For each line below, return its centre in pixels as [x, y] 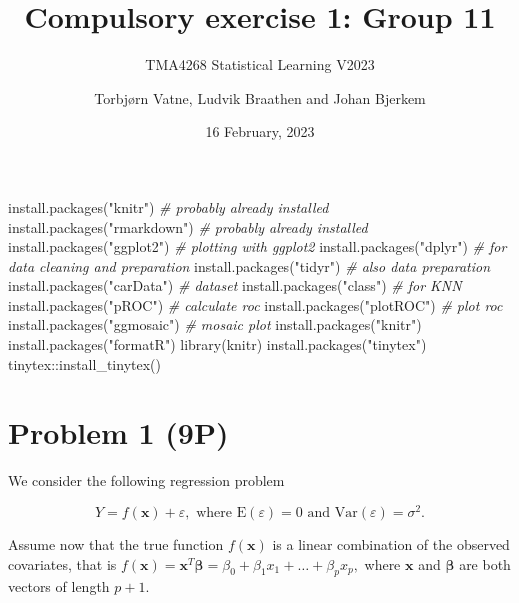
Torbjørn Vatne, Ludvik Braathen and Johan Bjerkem [260, 97]
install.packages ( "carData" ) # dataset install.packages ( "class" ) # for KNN [235, 285]
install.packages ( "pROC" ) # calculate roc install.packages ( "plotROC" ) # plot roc [255, 304]
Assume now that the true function [116, 544]
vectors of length [59, 586]
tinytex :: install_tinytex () [84, 363]
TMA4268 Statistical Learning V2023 [260, 64]
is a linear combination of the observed [391, 544]
